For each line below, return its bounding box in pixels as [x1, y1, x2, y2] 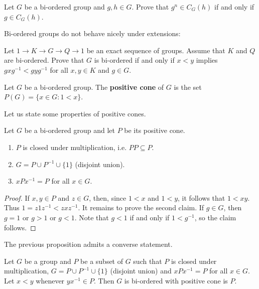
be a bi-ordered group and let [24, 125, 115, 135]
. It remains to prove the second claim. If [78, 202, 204, 213]
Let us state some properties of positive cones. [4, 108, 146, 118]
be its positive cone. [124, 125, 185, 135]
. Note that [74, 212, 109, 222]
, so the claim [194, 212, 236, 222]
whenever [36, 275, 65, 285]
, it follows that [178, 192, 225, 203]
